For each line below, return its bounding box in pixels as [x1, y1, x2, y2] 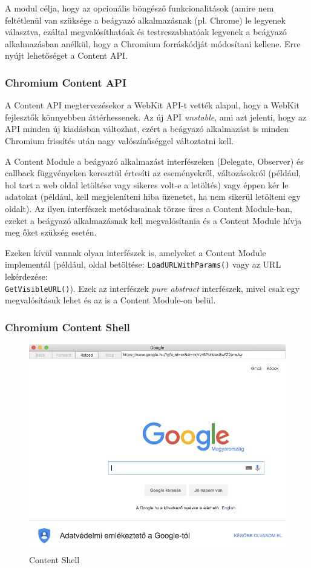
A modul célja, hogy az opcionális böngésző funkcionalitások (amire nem [5, 2, 274, 14]
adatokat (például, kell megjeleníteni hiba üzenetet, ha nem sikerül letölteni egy [5, 190, 301, 203]
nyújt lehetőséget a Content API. [5, 49, 128, 62]
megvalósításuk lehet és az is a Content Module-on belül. [5, 294, 216, 306]
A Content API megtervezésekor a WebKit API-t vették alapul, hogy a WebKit [5, 99, 300, 111]
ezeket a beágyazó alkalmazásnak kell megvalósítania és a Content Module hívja [5, 214, 302, 226]
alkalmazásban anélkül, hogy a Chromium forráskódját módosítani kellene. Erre [5, 37, 301, 50]
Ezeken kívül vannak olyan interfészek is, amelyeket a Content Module [5, 246, 266, 259]
